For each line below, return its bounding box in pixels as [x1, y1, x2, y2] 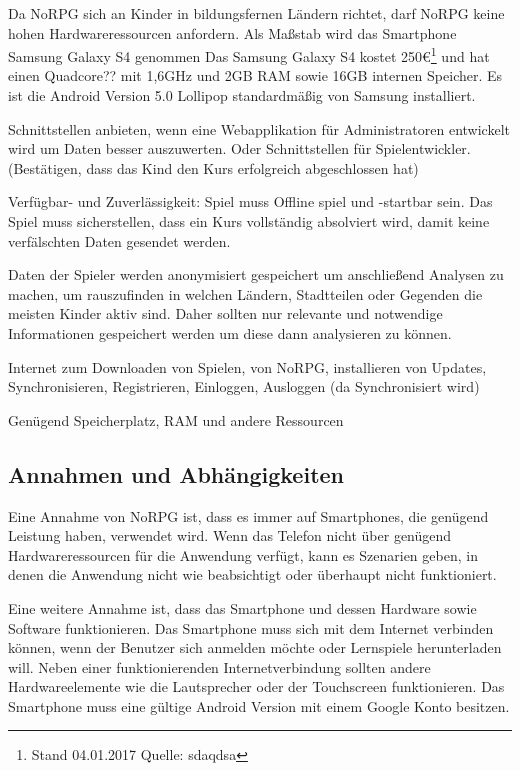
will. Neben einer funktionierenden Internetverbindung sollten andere [8, 656, 431, 677]
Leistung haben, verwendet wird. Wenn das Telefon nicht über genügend [8, 525, 452, 546]
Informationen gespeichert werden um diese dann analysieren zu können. [8, 322, 452, 343]
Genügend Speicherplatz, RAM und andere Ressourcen [8, 409, 344, 430]
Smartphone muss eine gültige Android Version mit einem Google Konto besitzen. [8, 695, 510, 716]
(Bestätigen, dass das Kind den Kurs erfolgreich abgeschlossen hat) [8, 157, 419, 178]
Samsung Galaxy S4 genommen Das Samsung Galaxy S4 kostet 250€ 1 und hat [8, 43, 490, 66]
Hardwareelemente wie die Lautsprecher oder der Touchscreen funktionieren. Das [8, 676, 505, 697]
